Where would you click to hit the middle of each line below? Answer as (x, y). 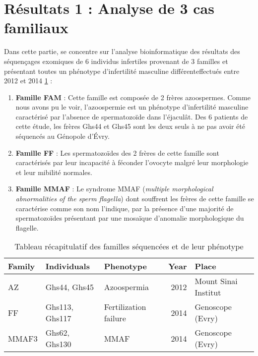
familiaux (36, 28)
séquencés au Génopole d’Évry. (63, 136)
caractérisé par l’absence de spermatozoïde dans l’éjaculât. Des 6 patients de (132, 116)
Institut (208, 293)
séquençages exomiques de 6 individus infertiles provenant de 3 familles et (116, 61)
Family (22, 266)
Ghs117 (58, 318)
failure (115, 318)
